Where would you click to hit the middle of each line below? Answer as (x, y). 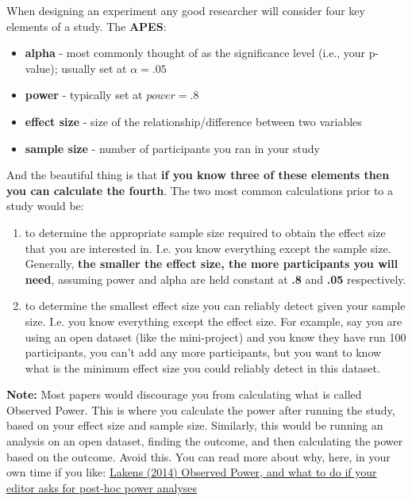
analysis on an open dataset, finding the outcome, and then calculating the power (205, 441)
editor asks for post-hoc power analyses (102, 487)
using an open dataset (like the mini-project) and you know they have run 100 (216, 337)
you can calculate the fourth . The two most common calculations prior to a (200, 190)
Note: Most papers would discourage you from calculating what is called (184, 394)
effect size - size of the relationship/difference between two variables (193, 121)
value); (41, 68)
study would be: (45, 206)
